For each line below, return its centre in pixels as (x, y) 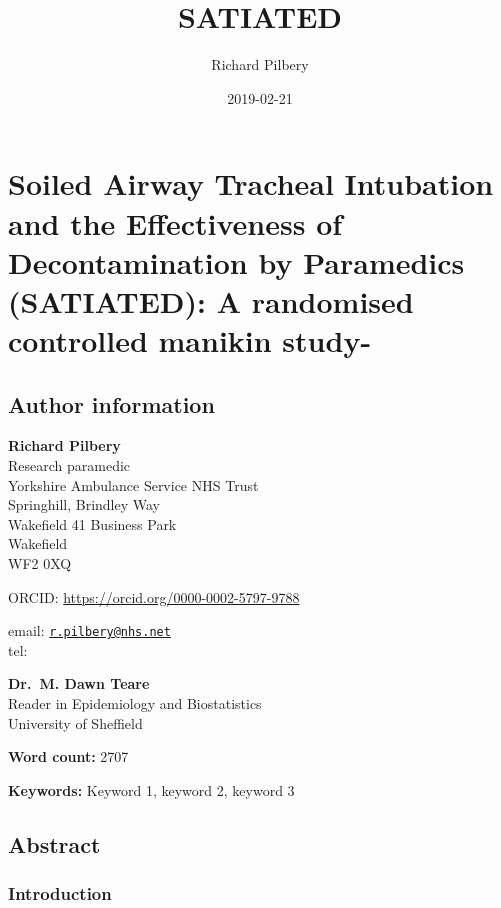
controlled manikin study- (190, 340)
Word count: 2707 (68, 756)
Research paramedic (69, 465)
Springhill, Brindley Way (84, 504)
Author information (111, 403)
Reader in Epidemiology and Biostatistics (135, 703)
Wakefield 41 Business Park (92, 523)
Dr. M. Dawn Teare (79, 683)
